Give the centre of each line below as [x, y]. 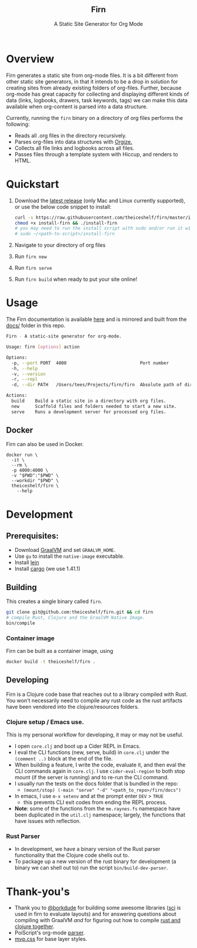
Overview [30, 59]
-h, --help [25, 369]
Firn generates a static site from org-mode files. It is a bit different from [92, 75]
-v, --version [28, 374]
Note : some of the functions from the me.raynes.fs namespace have [97, 809]
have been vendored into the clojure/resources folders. [73, 706]
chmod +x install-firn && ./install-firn [66, 223]
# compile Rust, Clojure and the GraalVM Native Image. [76, 618]
